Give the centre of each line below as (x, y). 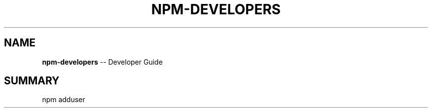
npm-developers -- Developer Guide (102, 62)
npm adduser (64, 100)
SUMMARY (32, 81)
